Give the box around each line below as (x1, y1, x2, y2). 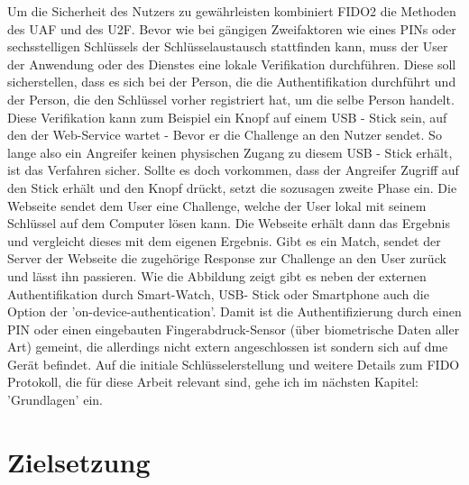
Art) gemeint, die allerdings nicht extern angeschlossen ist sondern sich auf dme (7, 337, 448, 356)
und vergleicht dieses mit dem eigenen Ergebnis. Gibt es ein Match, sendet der (7, 231, 441, 250)
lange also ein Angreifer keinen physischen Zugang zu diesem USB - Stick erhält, (7, 142, 453, 161)
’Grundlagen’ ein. (7, 390, 103, 409)
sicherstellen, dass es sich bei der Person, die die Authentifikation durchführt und (7, 72, 456, 91)
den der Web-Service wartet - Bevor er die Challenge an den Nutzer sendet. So (7, 125, 442, 144)
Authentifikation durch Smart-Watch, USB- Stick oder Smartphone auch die (7, 284, 429, 303)
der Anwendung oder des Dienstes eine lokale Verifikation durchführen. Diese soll (7, 54, 456, 73)
